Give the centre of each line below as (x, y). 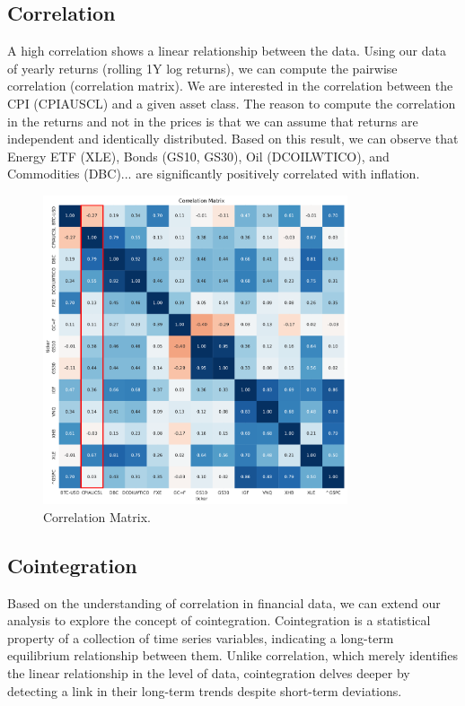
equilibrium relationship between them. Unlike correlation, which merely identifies (233, 655)
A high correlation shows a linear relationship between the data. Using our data (227, 51)
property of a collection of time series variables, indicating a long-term (201, 637)
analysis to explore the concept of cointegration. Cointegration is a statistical (219, 620)
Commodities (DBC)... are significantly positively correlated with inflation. (214, 174)
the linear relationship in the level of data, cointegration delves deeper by (209, 672)
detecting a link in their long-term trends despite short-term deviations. (205, 690)
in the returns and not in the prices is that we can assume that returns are (213, 121)
